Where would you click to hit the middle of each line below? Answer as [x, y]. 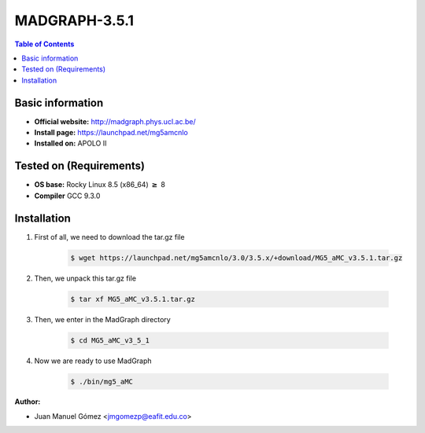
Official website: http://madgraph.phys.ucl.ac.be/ [115, 121]
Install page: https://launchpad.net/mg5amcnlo [111, 133]
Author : [28, 402]
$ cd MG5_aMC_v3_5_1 [110, 340]
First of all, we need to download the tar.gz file [109, 237]
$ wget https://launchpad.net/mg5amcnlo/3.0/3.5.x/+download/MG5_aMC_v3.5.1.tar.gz [237, 258]
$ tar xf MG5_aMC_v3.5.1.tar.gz [133, 299]
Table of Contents [44, 44]
